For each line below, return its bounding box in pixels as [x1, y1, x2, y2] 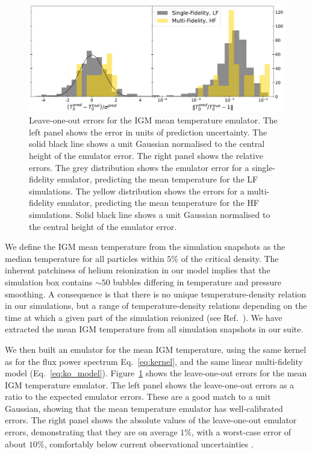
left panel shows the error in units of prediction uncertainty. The [29, 125, 267, 138]
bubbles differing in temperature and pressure [113, 275, 282, 288]
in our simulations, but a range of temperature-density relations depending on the [5, 299, 307, 312]
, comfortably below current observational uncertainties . [44, 437, 254, 450]
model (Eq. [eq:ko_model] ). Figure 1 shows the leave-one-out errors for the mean [5, 367, 307, 379]
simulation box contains [5, 275, 93, 288]
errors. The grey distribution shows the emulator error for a [29, 161, 249, 173]
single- [252, 161, 276, 173]
